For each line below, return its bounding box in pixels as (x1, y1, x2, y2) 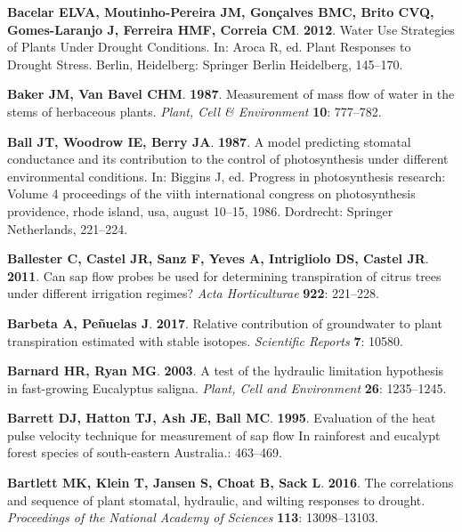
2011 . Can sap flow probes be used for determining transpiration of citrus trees (7, 266, 442, 285)
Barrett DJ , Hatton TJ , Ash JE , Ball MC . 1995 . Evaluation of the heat (7, 408, 436, 427)
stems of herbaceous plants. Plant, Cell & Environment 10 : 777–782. (7, 101, 382, 120)
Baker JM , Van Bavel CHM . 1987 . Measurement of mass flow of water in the (7, 85, 455, 103)
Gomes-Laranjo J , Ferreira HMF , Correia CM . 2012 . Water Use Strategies (7, 20, 455, 38)
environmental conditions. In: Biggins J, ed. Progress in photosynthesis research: (7, 166, 446, 185)
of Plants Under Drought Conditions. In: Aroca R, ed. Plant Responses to (7, 37, 411, 56)
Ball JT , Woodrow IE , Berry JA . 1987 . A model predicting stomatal (7, 132, 411, 150)
